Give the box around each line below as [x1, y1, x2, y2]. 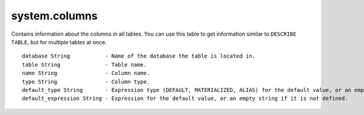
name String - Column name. [22, 70, 150, 77]
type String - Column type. [22, 78, 150, 85]
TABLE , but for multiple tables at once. [11, 38, 107, 45]
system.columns [11, 9, 98, 22]
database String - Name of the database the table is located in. [22, 53, 256, 60]
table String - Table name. [22, 61, 147, 68]
